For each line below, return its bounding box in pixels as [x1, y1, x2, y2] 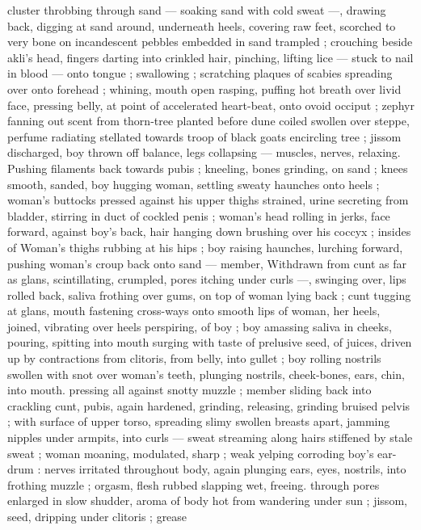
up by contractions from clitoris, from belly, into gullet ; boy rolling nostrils [7, 350, 381, 367]
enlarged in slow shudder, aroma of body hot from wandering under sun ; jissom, [7, 492, 407, 509]
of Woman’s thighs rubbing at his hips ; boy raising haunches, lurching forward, [7, 238, 403, 255]
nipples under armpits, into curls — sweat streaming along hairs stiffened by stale [7, 429, 413, 446]
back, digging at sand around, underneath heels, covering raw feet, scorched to [7, 17, 396, 34]
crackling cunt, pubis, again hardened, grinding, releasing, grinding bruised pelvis [7, 397, 410, 414]
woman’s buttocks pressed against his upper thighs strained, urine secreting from [7, 191, 409, 208]
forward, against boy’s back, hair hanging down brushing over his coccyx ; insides [7, 223, 411, 240]
